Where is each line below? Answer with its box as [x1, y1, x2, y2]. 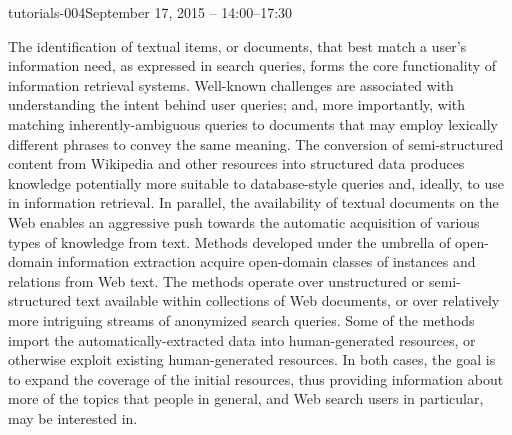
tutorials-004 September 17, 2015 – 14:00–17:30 [8, 2, 293, 22]
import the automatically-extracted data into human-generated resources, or [8, 329, 476, 350]
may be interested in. [8, 407, 138, 428]
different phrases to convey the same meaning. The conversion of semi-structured [8, 133, 504, 154]
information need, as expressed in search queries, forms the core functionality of [8, 55, 496, 76]
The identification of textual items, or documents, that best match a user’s [8, 35, 467, 56]
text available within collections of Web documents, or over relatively [75, 290, 500, 311]
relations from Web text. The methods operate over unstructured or [8, 270, 425, 291]
